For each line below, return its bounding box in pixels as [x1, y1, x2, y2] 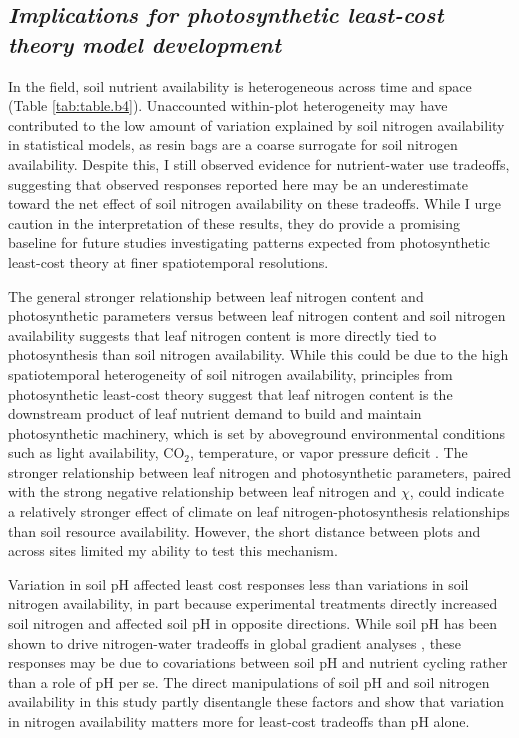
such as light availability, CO [8, 442, 185, 463]
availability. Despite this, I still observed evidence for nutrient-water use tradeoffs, [8, 153, 510, 174]
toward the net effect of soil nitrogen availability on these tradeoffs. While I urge [8, 193, 502, 214]
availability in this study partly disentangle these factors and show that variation [8, 691, 505, 712]
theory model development [8, 28, 282, 59]
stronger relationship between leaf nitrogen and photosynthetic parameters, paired [8, 461, 512, 482]
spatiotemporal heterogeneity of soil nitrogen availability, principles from [8, 363, 453, 384]
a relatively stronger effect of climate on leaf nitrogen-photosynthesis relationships [8, 501, 510, 522]
